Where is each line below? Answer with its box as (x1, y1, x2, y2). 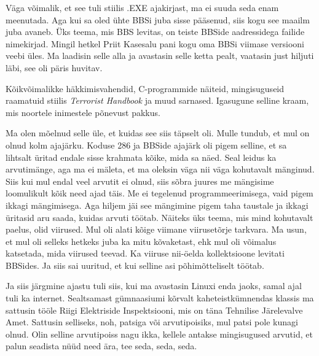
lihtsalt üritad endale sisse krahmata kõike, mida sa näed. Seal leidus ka (6, 150, 277, 163)
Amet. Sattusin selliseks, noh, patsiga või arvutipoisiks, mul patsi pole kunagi (6, 315, 298, 328)
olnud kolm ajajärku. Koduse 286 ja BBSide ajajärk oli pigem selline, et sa (6, 138, 287, 151)
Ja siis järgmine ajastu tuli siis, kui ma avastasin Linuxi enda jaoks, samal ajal (6, 279, 302, 292)
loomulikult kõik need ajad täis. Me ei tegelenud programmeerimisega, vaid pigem (6, 187, 313, 199)
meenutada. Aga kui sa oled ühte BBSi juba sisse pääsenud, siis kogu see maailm (6, 13, 310, 26)
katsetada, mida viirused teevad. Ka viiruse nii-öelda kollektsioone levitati (6, 247, 285, 260)
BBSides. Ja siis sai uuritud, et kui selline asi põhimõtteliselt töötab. (6, 258, 264, 271)
